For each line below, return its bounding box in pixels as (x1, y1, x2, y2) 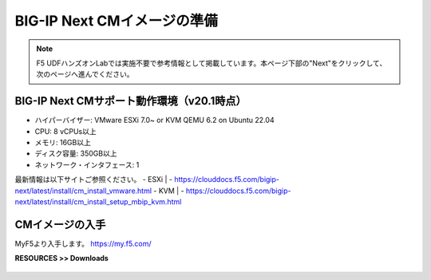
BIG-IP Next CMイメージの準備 (14, 12, 219, 30)
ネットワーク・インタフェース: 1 (34, 160, 140, 169)
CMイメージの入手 (14, 218, 106, 231)
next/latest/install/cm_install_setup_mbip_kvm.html (14, 196, 182, 207)
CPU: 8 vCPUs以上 (34, 126, 97, 136)
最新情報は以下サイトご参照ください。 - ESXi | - (14, 175, 173, 184)
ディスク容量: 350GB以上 (34, 148, 117, 159)
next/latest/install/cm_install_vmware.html (14, 186, 152, 195)
